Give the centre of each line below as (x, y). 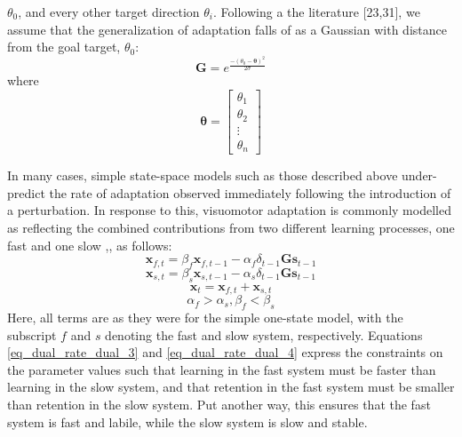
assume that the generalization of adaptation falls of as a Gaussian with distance (227, 29)
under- (419, 175)
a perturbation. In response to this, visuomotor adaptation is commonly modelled (229, 210)
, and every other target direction (109, 12)
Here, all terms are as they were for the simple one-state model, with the (205, 318)
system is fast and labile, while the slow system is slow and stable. (187, 421)
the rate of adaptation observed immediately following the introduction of (250, 192)
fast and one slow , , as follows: (90, 245)
